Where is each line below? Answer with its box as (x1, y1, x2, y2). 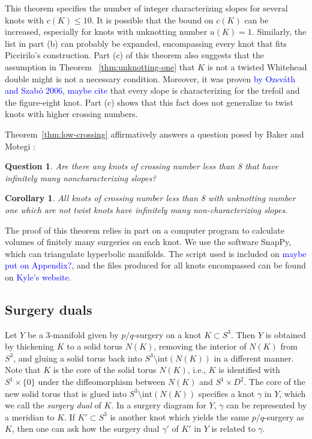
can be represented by (226, 399, 307, 411)
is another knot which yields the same (110, 410, 250, 423)
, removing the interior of (154, 340, 247, 353)
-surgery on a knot (133, 328, 202, 341)
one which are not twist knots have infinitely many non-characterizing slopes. (5, 203, 288, 216)
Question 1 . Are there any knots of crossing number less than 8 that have (5, 160, 278, 172)
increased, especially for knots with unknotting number (5, 25, 208, 38)
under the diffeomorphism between (38, 375, 166, 388)
